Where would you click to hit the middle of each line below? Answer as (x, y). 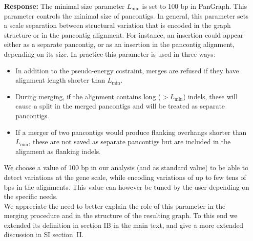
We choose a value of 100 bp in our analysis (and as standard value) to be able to (126, 167)
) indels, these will (210, 96)
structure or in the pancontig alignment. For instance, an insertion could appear (124, 34)
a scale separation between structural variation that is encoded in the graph (117, 25)
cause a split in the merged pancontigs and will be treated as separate (120, 106)
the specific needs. (31, 196)
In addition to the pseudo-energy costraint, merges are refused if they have (127, 70)
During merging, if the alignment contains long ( (88, 96)
